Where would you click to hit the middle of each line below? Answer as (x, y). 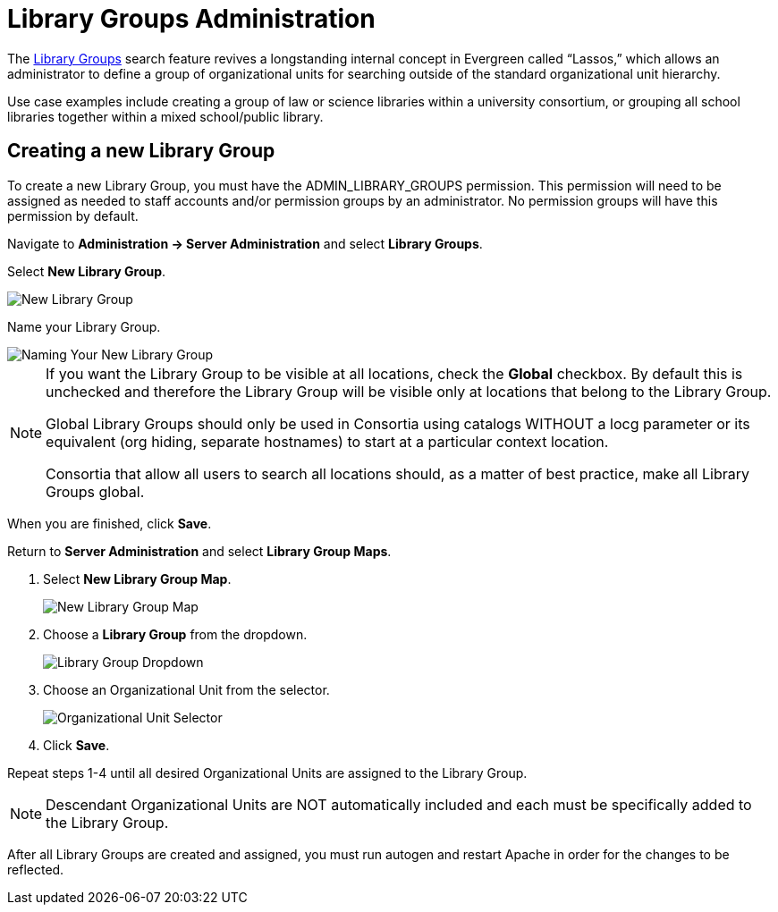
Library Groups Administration (191, 19)
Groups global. (95, 491)
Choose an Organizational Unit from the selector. (186, 689)
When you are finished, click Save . (110, 523)
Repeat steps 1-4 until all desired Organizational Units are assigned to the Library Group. (267, 773)
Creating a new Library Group (141, 151)
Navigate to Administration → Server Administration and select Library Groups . (245, 243)
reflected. (36, 869)
